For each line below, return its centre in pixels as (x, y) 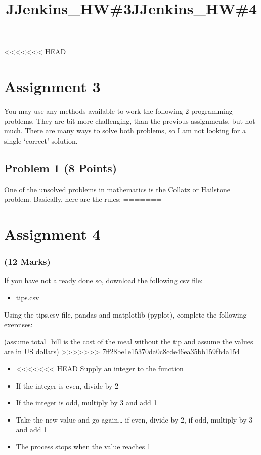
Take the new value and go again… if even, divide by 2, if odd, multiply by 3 (134, 419)
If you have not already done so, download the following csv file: (103, 280)
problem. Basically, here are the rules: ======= (83, 199)
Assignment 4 (52, 234)
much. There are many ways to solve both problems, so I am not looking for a (125, 131)
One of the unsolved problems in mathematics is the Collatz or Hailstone (117, 189)
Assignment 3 (52, 86)
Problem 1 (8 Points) (61, 168)
